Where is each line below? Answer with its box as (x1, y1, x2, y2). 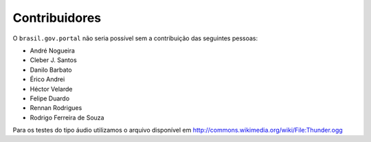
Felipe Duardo (30, 94, 70, 102)
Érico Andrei (30, 75, 65, 83)
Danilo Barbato (30, 66, 72, 74)
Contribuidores (12, 10, 102, 25)
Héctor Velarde (30, 85, 73, 93)
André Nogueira (30, 46, 76, 55)
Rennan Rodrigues (30, 104, 82, 112)
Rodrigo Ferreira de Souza (30, 113, 104, 122)
